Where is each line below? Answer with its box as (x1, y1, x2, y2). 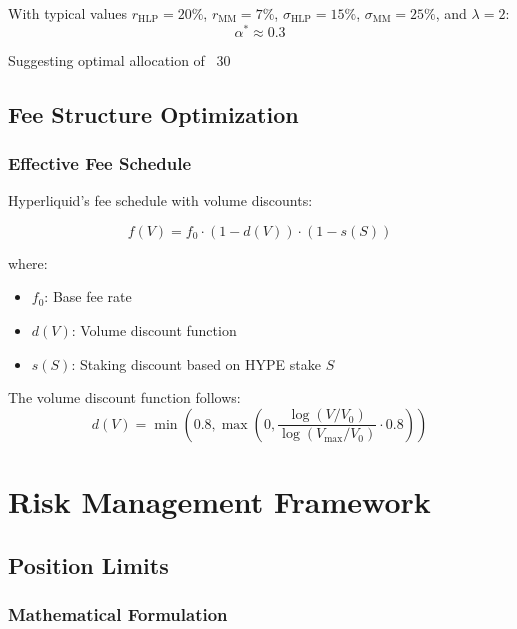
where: (8, 252, 48, 273)
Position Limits (8, 549, 169, 580)
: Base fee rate (44, 286, 132, 307)
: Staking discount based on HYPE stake (71, 353, 321, 374)
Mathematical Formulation (8, 601, 228, 626)
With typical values (8, 3, 128, 23)
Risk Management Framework (8, 481, 431, 522)
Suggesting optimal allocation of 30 (8, 49, 231, 70)
